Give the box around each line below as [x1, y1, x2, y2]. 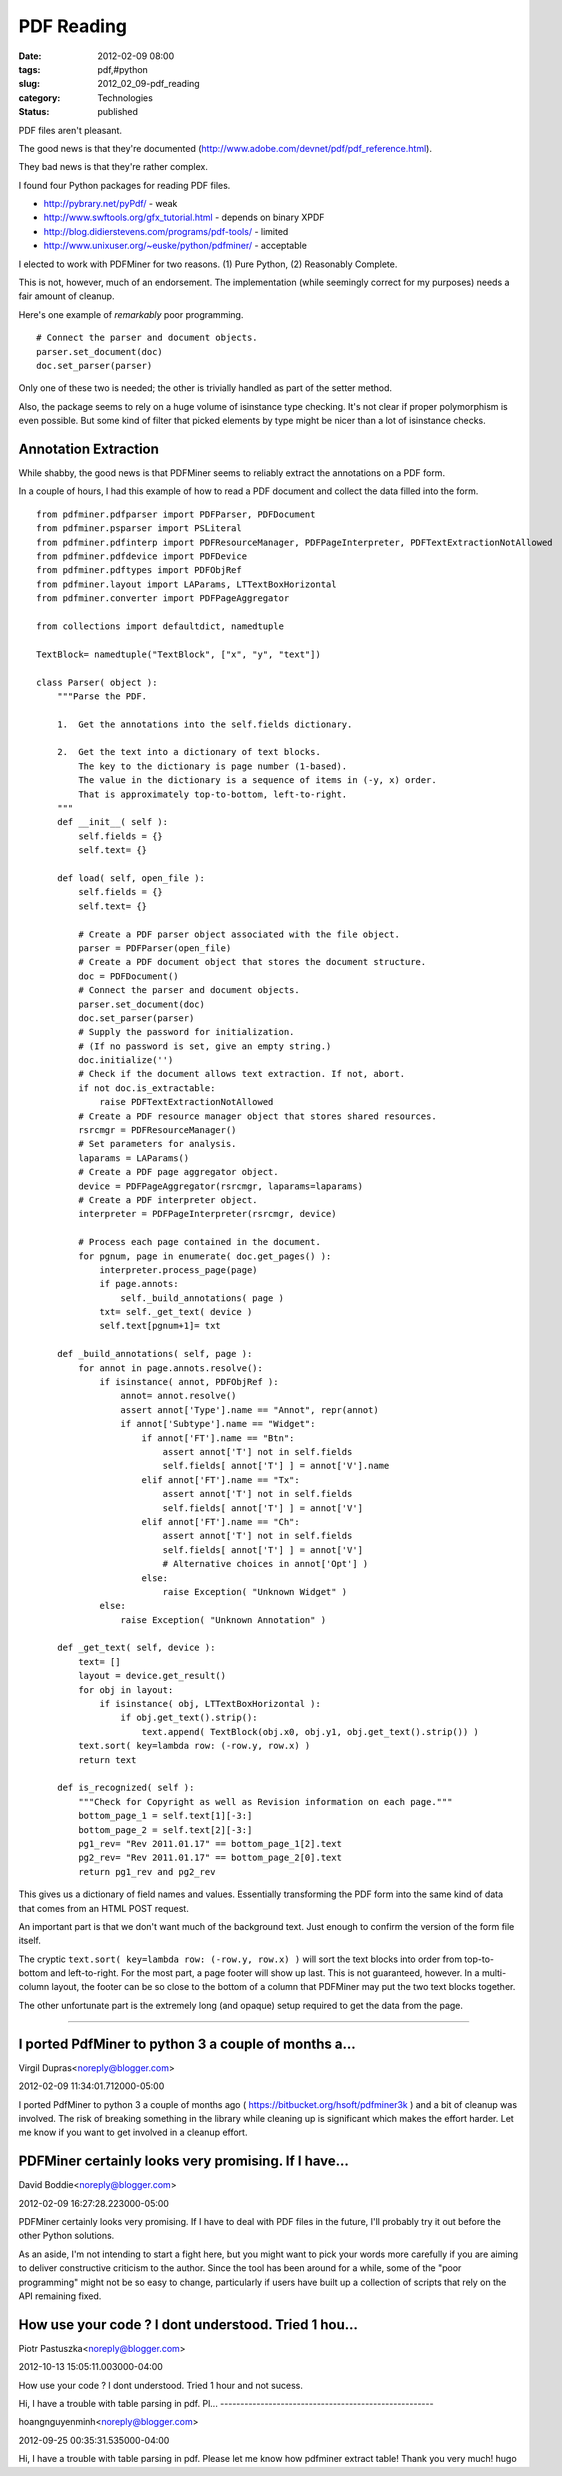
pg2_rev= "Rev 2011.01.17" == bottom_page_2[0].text [78, 1852, 342, 1864]
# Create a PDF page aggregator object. [78, 1166, 279, 1178]
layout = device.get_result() [78, 1670, 227, 1682]
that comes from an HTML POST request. [18, 1902, 189, 1914]
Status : [18, 106, 50, 118]
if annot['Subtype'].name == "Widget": [120, 1418, 316, 1430]
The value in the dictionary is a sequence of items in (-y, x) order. [78, 775, 437, 786]
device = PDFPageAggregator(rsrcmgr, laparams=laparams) [78, 1180, 364, 1192]
